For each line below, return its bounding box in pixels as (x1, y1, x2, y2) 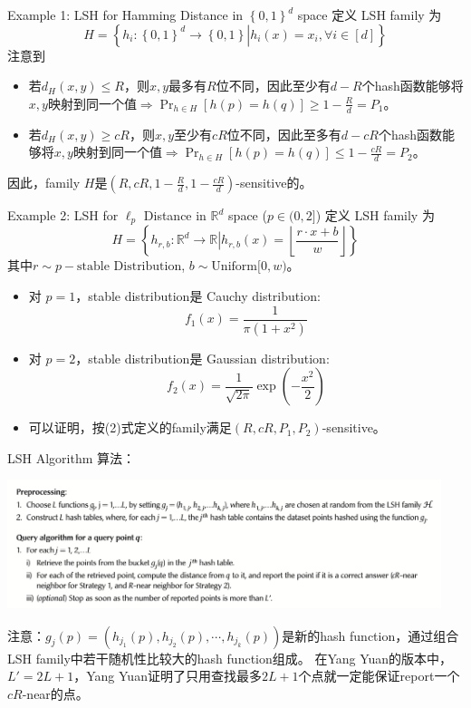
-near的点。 (22, 684, 89, 703)
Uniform (211, 260, 257, 274)
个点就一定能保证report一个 (298, 666, 460, 685)
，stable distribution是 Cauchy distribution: (75, 286, 321, 306)
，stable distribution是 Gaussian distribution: (75, 348, 330, 367)
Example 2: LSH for (7, 206, 119, 225)
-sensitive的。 (235, 173, 312, 192)
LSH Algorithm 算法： (7, 448, 136, 467)
